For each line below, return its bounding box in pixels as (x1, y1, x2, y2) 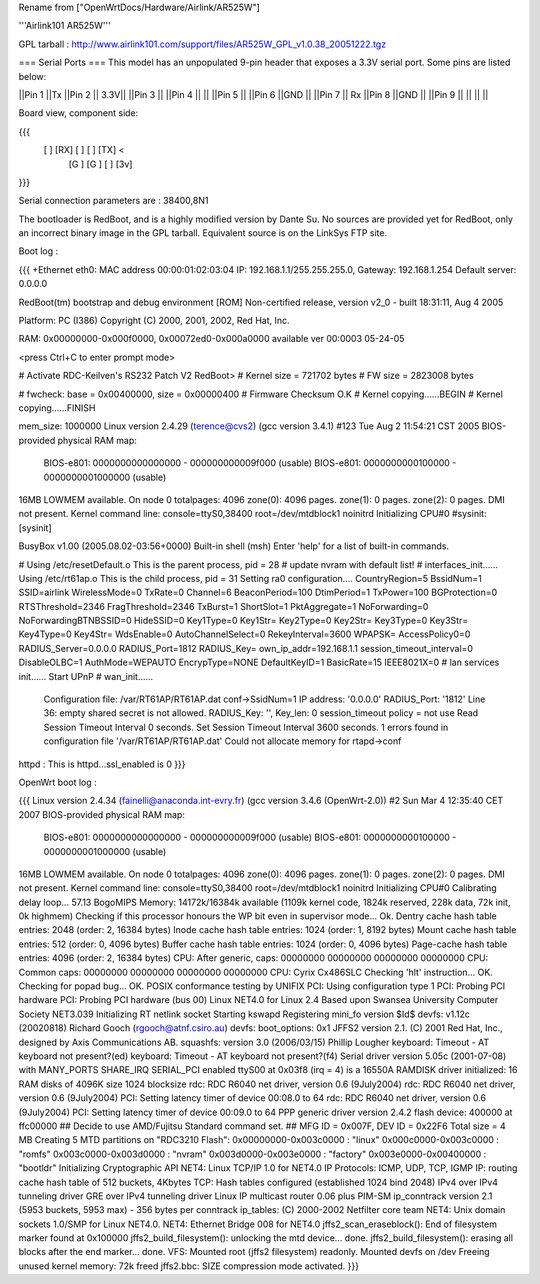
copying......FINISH (18, 401, 96, 414)
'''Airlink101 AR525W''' (18, 20, 112, 32)
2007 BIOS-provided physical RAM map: (18, 808, 185, 820)
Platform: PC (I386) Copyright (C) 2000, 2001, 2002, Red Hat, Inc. (18, 315, 290, 327)
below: (18, 70, 47, 82)
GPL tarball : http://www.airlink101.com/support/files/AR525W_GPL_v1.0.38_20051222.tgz (18, 38, 387, 50)
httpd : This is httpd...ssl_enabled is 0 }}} (18, 758, 186, 770)
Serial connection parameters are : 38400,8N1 (18, 195, 209, 207)
